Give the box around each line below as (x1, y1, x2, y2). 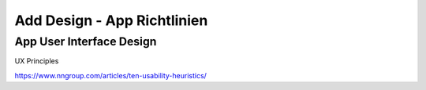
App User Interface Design (14, 34, 157, 49)
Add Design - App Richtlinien (14, 12, 208, 29)
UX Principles (14, 56, 59, 66)
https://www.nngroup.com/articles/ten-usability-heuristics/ (14, 70, 207, 80)
